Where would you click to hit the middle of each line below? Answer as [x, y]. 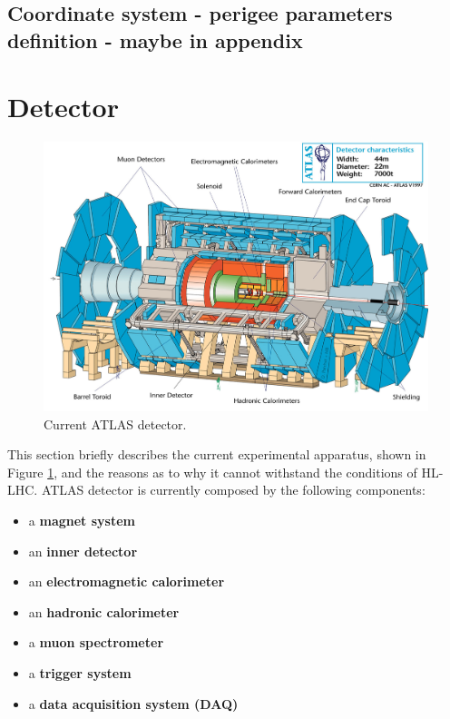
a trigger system [80, 672]
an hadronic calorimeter [104, 611]
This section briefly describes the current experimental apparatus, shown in [217, 454]
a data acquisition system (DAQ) [133, 703]
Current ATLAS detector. [115, 424]
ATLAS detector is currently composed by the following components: [233, 490]
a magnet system [82, 521]
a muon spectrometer [96, 642]
